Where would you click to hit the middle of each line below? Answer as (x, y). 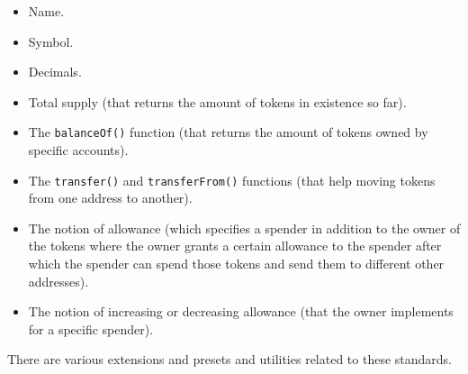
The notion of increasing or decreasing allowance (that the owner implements (241, 311)
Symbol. (51, 41)
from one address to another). (110, 198)
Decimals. (55, 72)
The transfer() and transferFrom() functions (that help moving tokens (232, 180)
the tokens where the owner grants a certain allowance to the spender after (235, 246)
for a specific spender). (91, 328)
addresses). (58, 281)
